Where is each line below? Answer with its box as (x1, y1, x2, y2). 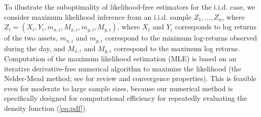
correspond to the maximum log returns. (114, 43, 240, 53)
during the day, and (4, 43, 66, 53)
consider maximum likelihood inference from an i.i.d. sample (4, 11, 191, 22)
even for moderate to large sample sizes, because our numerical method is (4, 83, 233, 93)
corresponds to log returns (175, 21, 256, 32)
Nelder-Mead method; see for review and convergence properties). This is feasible (4, 73, 256, 84)
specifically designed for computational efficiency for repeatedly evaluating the (4, 93, 247, 103)
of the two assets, (4, 32, 58, 43)
